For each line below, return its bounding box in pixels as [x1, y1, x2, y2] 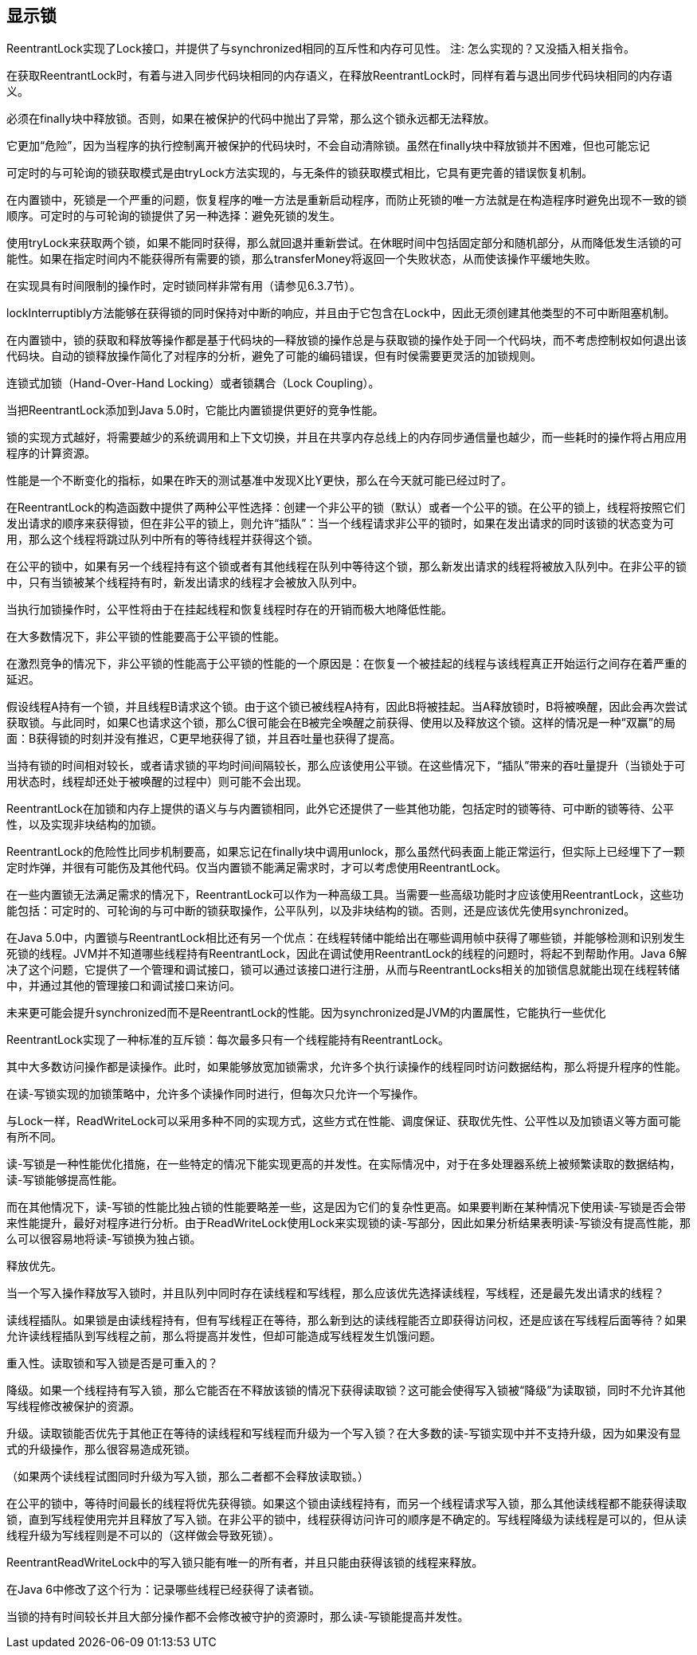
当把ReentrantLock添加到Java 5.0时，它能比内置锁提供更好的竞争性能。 [6, 403, 384, 418]
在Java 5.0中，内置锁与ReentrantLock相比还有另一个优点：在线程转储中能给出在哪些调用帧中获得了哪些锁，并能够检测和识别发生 [6, 931, 685, 945]
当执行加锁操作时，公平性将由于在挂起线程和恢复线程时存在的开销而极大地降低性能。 [6, 602, 452, 617]
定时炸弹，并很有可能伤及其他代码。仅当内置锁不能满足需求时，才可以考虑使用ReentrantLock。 [6, 861, 507, 875]
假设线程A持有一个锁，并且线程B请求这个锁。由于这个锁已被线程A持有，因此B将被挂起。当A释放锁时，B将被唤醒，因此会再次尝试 [6, 700, 687, 714]
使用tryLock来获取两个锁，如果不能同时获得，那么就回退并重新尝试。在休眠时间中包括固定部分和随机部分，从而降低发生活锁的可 [6, 236, 682, 250]
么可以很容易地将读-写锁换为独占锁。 [6, 1232, 202, 1246]
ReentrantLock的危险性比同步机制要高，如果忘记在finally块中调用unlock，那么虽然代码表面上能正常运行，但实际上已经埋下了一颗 [6, 845, 685, 859]
